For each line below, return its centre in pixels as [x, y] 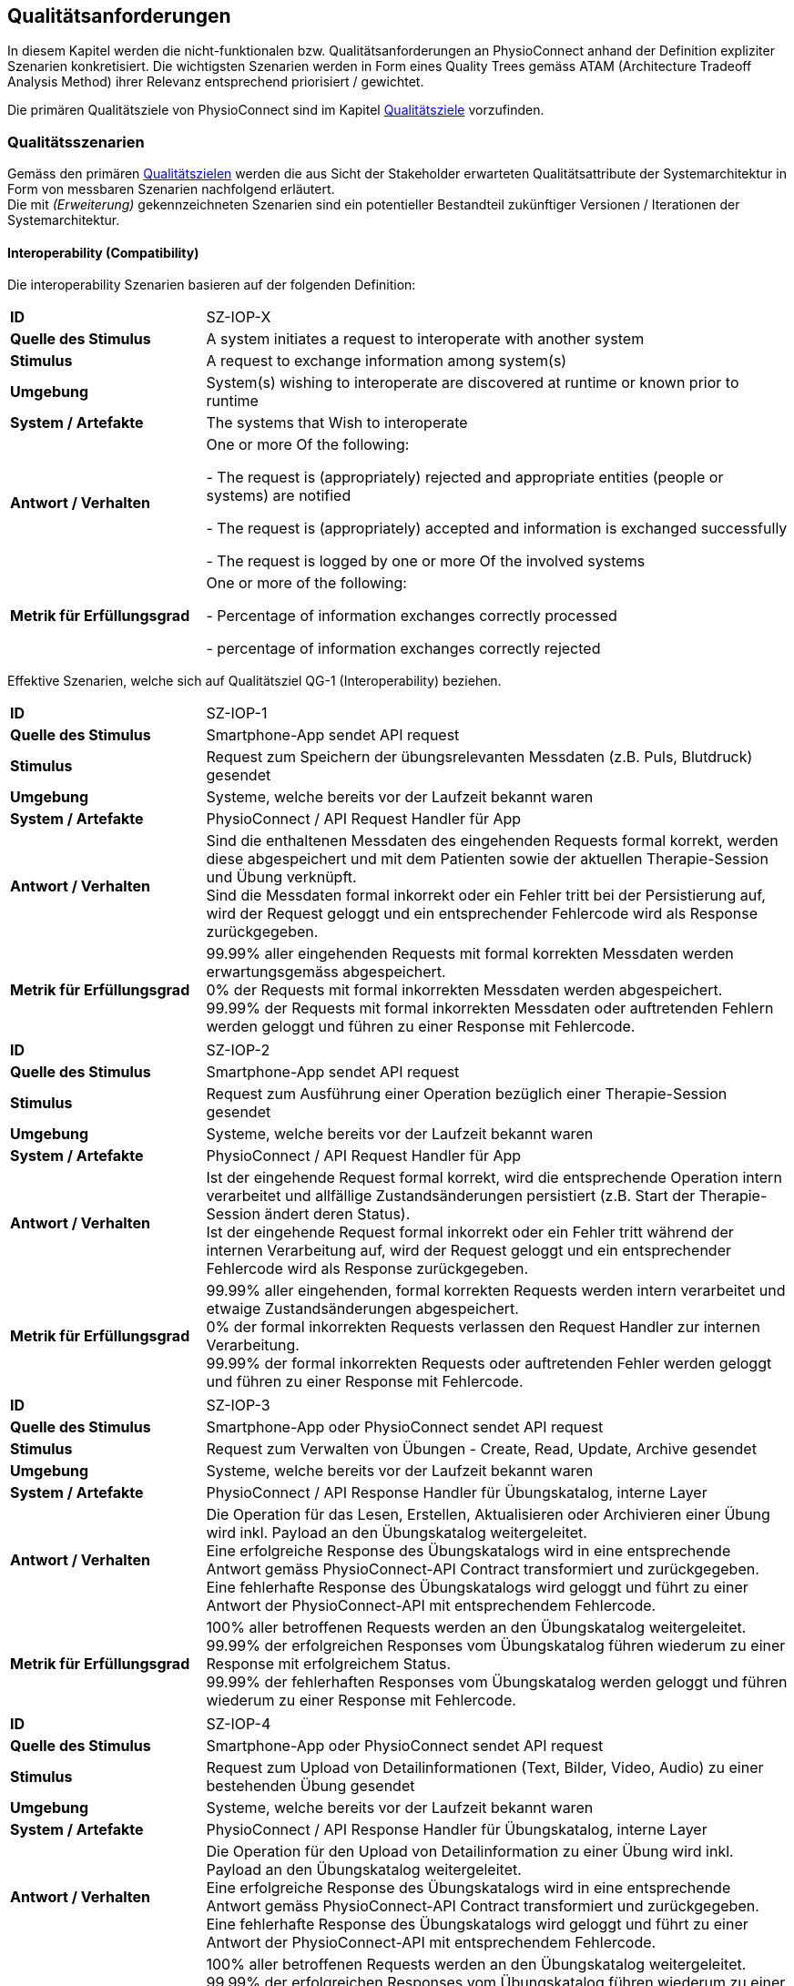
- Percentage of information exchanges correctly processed [412, 616]
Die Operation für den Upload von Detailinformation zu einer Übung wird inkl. [470, 1852]
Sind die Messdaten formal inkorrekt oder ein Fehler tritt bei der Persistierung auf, [486, 896]
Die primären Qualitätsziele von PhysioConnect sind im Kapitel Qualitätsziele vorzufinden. [276, 110]
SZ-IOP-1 [237, 713]
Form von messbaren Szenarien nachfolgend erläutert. [171, 189]
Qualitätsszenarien [76, 142]
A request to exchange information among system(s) [387, 361]
